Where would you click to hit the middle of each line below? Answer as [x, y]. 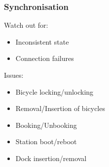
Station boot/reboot [46, 141]
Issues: [14, 75]
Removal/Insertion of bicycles [60, 108]
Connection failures [45, 58]
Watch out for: [26, 25]
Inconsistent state [42, 41]
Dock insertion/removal [51, 158]
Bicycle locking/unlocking [54, 91]
